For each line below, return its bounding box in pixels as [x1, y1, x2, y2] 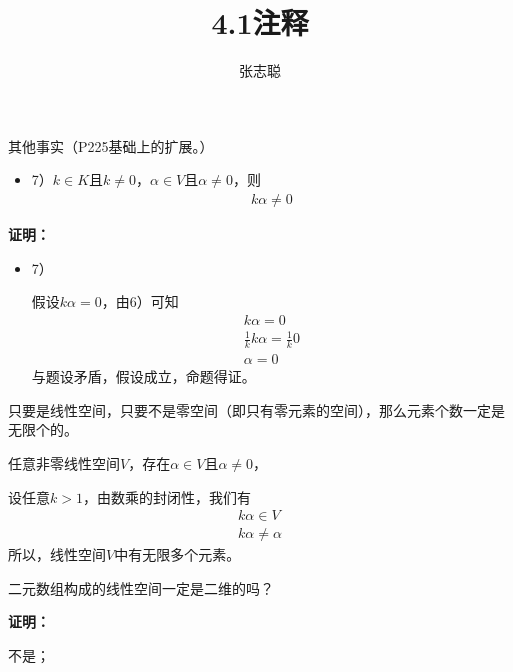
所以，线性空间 [8, 544, 106, 565]
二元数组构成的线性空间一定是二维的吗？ [8, 577, 274, 598]
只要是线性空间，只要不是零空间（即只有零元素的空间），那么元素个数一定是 [8, 399, 505, 420]
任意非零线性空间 [8, 452, 120, 473]
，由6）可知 [101, 291, 179, 312]
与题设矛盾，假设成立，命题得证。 [31, 366, 256, 387]
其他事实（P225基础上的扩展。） [8, 135, 214, 156]
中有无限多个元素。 [114, 544, 241, 565]
